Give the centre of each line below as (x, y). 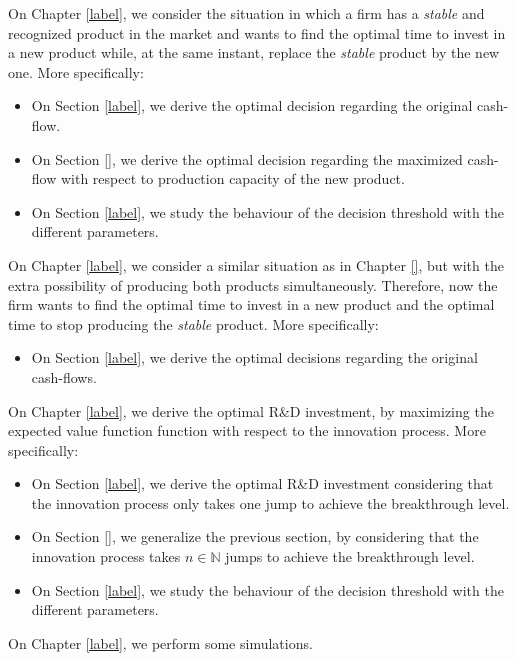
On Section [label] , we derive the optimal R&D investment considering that (262, 483)
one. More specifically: (76, 71)
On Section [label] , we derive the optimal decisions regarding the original (254, 357)
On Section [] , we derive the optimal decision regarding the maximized (247, 158)
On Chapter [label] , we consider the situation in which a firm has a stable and (246, 13)
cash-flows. (64, 376)
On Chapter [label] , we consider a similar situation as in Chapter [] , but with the (256, 264)
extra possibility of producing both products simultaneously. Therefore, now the (253, 284)
